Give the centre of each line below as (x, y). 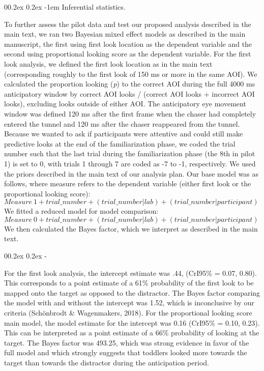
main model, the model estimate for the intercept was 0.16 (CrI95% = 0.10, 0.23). (132, 322)
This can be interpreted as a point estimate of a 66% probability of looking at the (132, 333)
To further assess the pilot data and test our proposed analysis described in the (128, 24)
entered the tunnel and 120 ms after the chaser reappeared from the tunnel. (122, 123)
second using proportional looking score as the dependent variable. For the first (128, 54)
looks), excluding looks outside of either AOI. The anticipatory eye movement (125, 104)
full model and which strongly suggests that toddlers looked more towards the (126, 352)
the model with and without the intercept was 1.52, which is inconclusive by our (129, 303)
